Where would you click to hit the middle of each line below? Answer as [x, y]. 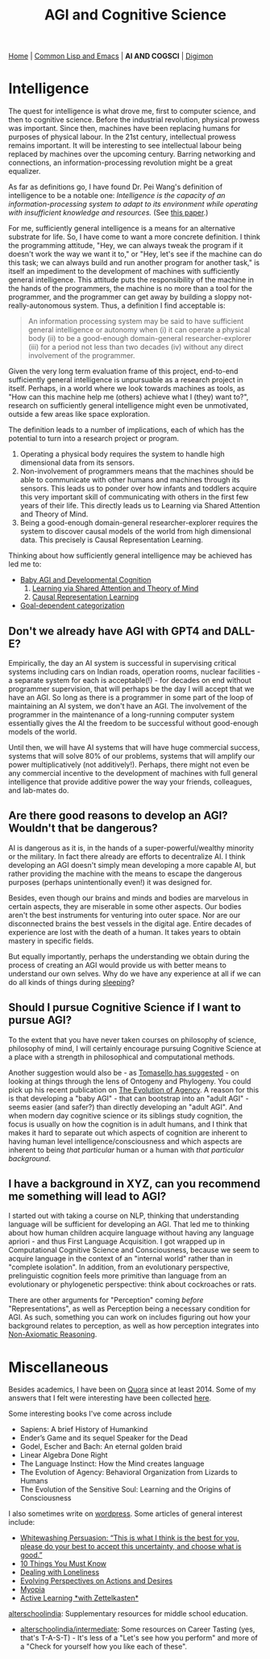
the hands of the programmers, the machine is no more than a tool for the [130, 288]
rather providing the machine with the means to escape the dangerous [125, 874]
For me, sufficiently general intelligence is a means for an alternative [122, 229]
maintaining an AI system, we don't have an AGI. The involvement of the [128, 705]
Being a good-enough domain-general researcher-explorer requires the [139, 523]
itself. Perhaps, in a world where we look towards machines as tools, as [127, 389]
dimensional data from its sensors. [77, 463]
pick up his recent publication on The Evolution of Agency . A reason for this [134, 1089]
